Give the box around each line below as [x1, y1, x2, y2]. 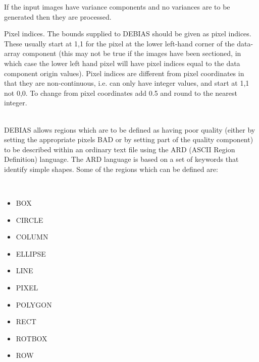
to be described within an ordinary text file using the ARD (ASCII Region [4, 144, 235, 154]
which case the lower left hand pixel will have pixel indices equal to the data [4, 57, 240, 68]
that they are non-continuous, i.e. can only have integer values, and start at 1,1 [4, 78, 249, 88]
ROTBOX [16, 333, 47, 343]
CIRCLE [16, 214, 43, 225]
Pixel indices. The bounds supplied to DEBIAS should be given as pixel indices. [4, 28, 251, 39]
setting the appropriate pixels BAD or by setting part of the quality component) [4, 134, 253, 145]
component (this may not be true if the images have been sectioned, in [22, 48, 241, 58]
